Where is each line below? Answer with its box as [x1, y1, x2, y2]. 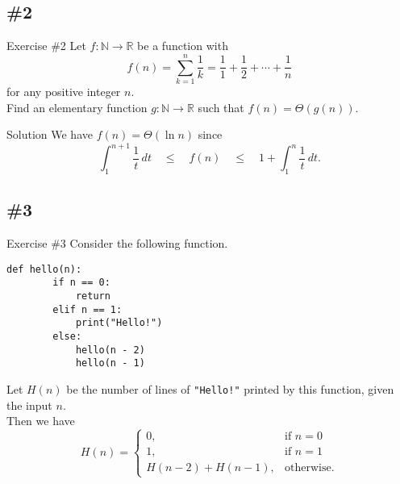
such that [198, 98, 244, 115]
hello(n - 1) [75, 357, 145, 369]
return [75, 290, 110, 302]
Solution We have [6, 126, 93, 143]
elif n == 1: [52, 303, 123, 315]
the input [6, 396, 52, 413]
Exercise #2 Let [6, 37, 86, 54]
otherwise [285, 462, 331, 474]
